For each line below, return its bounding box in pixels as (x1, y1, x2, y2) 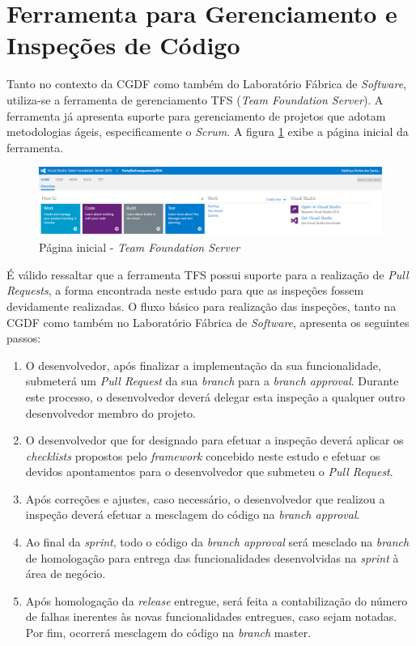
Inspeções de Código (6, 28, 240, 62)
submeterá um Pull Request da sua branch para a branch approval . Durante (25, 372, 399, 389)
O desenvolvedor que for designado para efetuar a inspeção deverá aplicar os (25, 431, 404, 448)
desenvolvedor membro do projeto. (25, 404, 196, 421)
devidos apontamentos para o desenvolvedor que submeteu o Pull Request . (25, 463, 393, 480)
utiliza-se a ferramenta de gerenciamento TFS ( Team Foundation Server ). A (6, 91, 384, 108)
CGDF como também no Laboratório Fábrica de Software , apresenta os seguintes (6, 313, 410, 330)
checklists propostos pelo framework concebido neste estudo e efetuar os (25, 447, 380, 464)
